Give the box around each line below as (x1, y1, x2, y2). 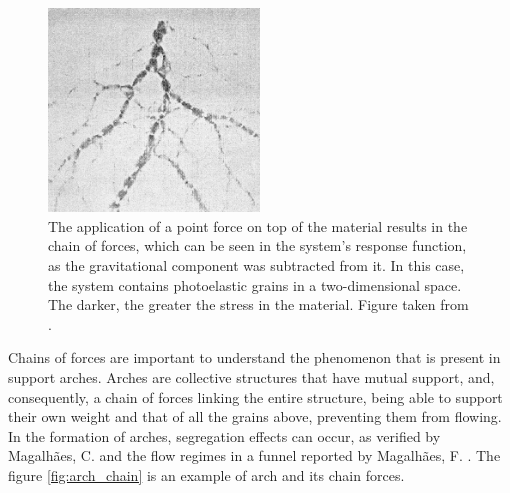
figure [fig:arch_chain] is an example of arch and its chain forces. (8, 464, 405, 485)
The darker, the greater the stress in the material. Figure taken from (48, 294, 469, 315)
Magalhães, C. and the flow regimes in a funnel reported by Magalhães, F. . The (8, 445, 501, 466)
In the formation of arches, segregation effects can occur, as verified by (8, 425, 441, 446)
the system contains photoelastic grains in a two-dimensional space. (48, 274, 462, 295)
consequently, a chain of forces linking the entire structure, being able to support (8, 386, 503, 407)
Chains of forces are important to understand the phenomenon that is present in (8, 347, 501, 368)
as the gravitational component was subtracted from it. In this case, (48, 255, 465, 276)
